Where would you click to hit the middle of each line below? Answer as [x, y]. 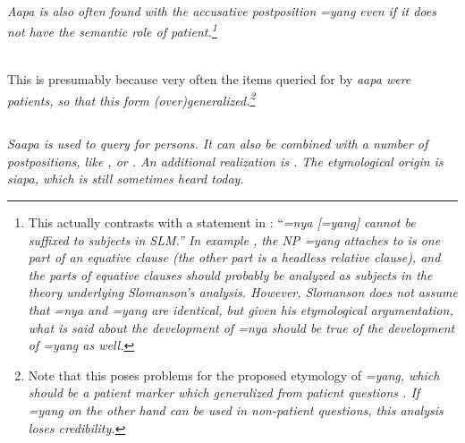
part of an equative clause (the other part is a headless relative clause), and [234, 257]
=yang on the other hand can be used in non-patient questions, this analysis [236, 409]
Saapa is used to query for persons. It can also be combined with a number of [218, 144]
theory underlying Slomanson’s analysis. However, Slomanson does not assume [243, 292]
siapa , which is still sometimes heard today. [126, 179]
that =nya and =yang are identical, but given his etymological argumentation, [241, 310]
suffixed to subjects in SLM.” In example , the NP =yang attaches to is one [234, 239]
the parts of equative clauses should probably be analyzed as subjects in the [230, 274]
